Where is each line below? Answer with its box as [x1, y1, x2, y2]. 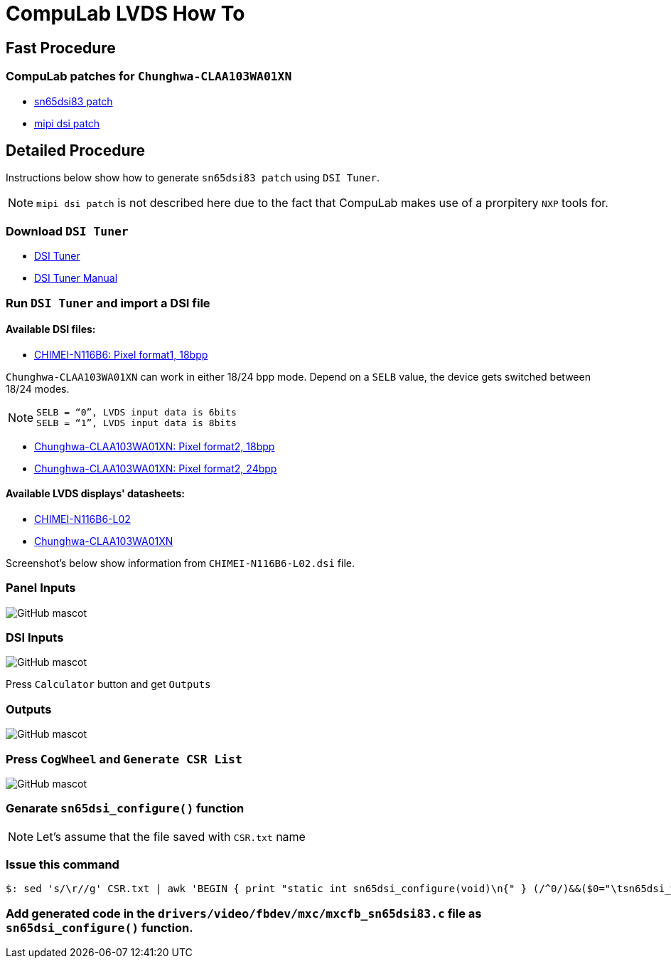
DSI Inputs [6, 630, 64, 645]
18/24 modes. [6, 382, 70, 395]
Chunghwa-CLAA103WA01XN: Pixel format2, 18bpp [34, 440, 275, 452]
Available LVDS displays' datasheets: [6, 487, 185, 500]
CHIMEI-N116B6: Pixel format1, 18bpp [34, 348, 208, 361]
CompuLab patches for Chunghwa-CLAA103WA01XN [6, 69, 292, 84]
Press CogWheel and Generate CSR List [6, 751, 242, 766]
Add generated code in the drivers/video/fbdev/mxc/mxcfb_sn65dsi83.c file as [6, 906, 482, 921]
